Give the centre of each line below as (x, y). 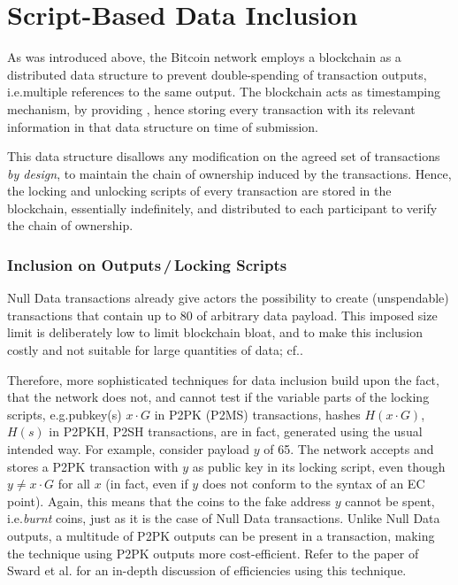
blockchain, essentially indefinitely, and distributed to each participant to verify (222, 208)
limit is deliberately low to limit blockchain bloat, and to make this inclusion (215, 332)
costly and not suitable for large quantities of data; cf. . (155, 350)
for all (74, 484)
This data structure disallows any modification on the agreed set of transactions (224, 156)
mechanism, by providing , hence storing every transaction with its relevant (211, 108)
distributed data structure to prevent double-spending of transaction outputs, (217, 74)
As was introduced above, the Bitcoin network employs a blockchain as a (204, 57)
